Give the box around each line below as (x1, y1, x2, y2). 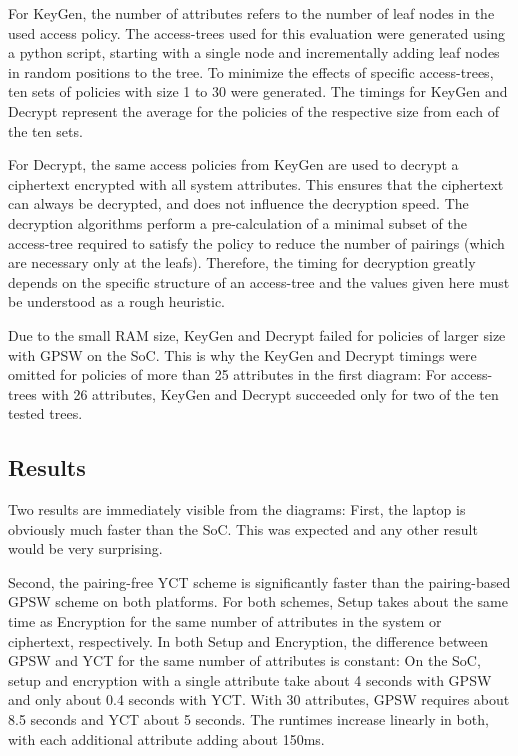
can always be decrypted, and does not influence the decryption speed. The (8, 193, 469, 214)
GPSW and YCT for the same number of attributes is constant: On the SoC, (8, 650, 481, 671)
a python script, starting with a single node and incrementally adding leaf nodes (8, 42, 500, 63)
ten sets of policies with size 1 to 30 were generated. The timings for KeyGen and (8, 81, 508, 102)
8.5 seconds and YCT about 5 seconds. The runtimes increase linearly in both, (8, 709, 489, 730)
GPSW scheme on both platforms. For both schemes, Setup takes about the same (8, 591, 508, 612)
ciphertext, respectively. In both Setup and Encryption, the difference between (8, 630, 488, 651)
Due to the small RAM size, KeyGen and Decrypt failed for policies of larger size (8, 324, 506, 345)
